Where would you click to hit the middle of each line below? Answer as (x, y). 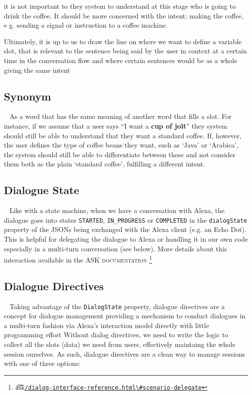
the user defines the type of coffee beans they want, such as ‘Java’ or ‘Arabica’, (121, 145)
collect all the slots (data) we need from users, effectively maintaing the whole (120, 344)
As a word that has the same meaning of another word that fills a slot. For (120, 116)
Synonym (28, 96)
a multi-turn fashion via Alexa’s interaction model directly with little (107, 325)
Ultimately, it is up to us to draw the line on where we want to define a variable (123, 41)
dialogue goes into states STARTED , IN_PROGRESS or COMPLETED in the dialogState (126, 220)
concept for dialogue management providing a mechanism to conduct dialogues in (125, 316)
